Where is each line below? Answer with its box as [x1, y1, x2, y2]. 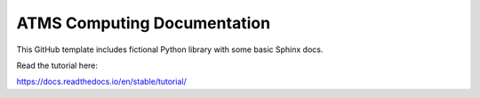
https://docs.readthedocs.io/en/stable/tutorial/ [16, 76, 187, 87]
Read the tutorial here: [16, 60, 98, 71]
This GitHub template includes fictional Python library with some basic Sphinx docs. [16, 44, 324, 55]
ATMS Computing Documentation [16, 13, 271, 33]
